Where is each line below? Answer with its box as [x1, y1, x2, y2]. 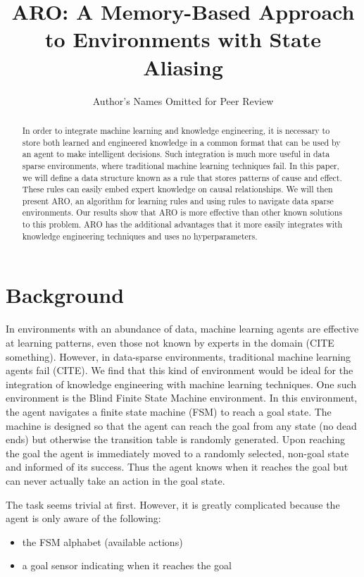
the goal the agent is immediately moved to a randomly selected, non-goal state [6, 445, 349, 460]
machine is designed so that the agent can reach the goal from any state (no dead [6, 418, 357, 433]
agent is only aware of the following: [6, 511, 161, 526]
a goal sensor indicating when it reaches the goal [22, 558, 232, 573]
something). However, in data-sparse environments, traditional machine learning [6, 349, 351, 364]
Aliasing [143, 52, 223, 81]
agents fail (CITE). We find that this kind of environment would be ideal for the [6, 363, 353, 378]
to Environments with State [45, 25, 321, 54]
